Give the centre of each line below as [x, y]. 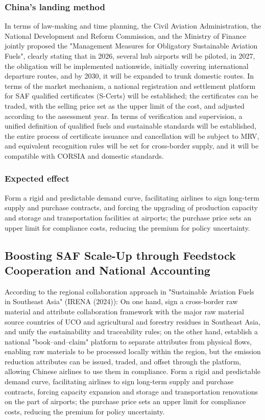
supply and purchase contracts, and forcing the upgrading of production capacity [131, 207]
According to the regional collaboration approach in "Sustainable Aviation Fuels [129, 291]
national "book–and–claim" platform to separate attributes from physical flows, [128, 341]
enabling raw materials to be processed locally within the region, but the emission [133, 351]
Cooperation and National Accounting [107, 270]
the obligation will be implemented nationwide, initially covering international [127, 66]
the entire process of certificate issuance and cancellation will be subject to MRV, [132, 135]
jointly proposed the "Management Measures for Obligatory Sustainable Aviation [131, 46]
